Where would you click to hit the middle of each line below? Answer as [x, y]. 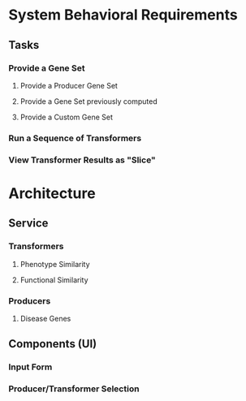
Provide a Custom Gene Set [67, 117]
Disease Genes [45, 318]
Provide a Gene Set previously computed [89, 101]
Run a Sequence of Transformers [75, 138]
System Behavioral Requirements [123, 15]
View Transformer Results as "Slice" [82, 160]
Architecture [52, 193]
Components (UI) [53, 344]
